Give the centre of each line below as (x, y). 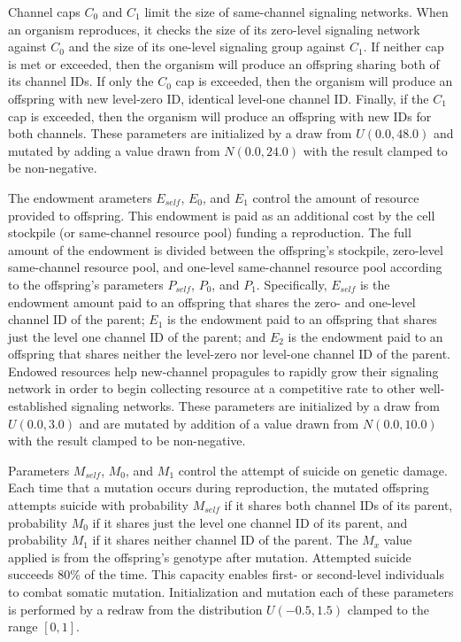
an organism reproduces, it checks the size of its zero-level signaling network (214, 29)
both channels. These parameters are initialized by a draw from (180, 133)
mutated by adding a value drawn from (114, 150)
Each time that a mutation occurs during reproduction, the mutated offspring (219, 487)
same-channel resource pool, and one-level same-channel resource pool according (225, 267)
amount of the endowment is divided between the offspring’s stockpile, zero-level (226, 249)
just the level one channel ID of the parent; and (137, 336)
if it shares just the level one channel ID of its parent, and (250, 522)
